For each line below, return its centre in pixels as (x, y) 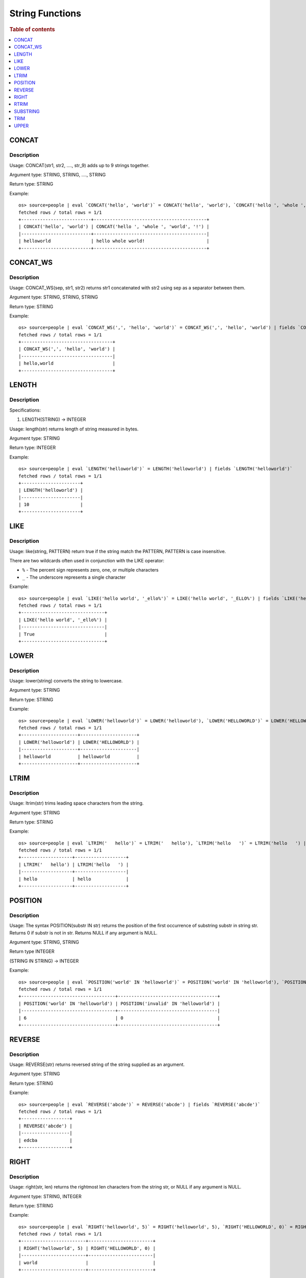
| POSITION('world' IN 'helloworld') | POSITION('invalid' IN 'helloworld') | (119, 1003)
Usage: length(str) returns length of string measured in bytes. (74, 429)
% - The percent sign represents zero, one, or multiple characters (91, 570)
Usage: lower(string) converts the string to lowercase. (66, 681)
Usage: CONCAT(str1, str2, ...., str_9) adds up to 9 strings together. (80, 165)
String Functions (45, 13)
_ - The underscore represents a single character (74, 577)
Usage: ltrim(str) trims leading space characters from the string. (76, 803)
